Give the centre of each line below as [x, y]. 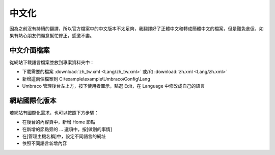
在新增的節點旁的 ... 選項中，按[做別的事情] [67, 129]
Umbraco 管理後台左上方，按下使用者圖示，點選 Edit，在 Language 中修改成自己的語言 [114, 86]
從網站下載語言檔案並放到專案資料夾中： [52, 62]
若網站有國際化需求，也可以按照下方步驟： [54, 113]
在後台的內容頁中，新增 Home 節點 [59, 122]
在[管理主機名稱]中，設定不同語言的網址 [64, 136]
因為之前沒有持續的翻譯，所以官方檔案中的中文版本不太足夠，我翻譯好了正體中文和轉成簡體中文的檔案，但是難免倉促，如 [136, 29]
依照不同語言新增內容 [45, 143]
